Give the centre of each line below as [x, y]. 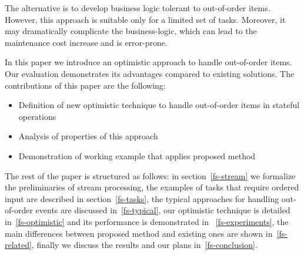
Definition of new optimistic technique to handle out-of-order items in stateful [159, 105]
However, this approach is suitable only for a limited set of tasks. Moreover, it [145, 19]
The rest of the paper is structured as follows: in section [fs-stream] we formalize [150, 175]
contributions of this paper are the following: [85, 85]
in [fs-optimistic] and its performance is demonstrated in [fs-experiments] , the [147, 221]
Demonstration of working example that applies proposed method [137, 155]
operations [37, 116]
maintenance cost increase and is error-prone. [86, 42]
